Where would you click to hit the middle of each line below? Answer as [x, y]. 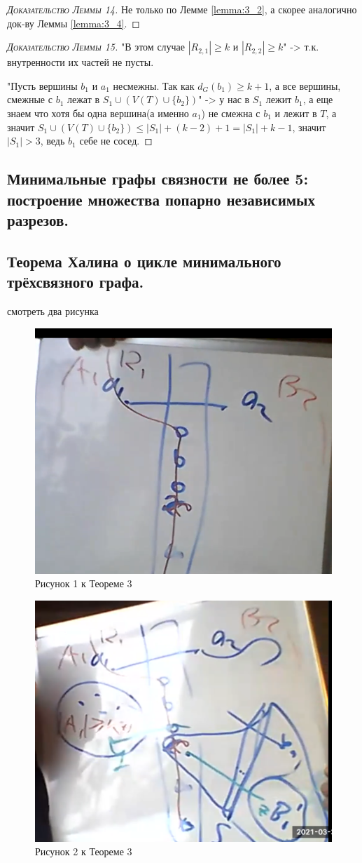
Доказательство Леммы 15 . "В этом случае [96, 47]
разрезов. [38, 219]
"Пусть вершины [42, 85]
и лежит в [296, 113]
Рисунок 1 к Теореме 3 [84, 583]
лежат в [83, 99]
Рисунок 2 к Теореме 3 [84, 851]
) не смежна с [231, 113]
